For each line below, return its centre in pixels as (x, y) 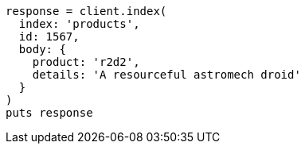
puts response (49, 113)
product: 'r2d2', (86, 62)
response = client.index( (86, 11)
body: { (42, 49)
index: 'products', (79, 24)
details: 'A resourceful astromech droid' (166, 75)
